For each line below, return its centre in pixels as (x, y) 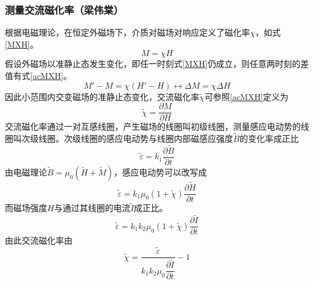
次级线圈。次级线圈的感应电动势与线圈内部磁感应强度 (127, 138)
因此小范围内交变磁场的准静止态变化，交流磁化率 (102, 96)
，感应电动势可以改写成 (160, 172)
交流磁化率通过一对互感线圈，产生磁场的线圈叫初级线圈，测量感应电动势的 (153, 126)
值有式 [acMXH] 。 (38, 75)
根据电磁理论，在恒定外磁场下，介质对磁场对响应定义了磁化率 (127, 32)
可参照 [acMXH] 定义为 (246, 96)
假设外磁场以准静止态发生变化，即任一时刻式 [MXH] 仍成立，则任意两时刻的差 (157, 64)
